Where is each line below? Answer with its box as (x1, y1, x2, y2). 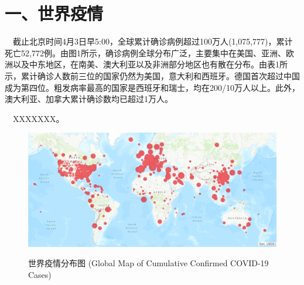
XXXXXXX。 (12, 112, 64, 124)
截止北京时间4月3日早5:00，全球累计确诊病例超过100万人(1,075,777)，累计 (12, 35, 293, 48)
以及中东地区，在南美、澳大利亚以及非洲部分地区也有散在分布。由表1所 (12, 58, 288, 70)
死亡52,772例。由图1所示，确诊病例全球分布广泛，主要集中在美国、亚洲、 (5, 46, 286, 59)
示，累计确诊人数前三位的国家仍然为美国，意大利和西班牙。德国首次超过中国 (5, 69, 300, 82)
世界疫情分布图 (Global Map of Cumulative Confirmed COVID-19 (28, 257, 269, 269)
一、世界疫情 (5, 1, 104, 25)
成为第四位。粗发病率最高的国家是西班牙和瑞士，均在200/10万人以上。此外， (5, 81, 300, 93)
